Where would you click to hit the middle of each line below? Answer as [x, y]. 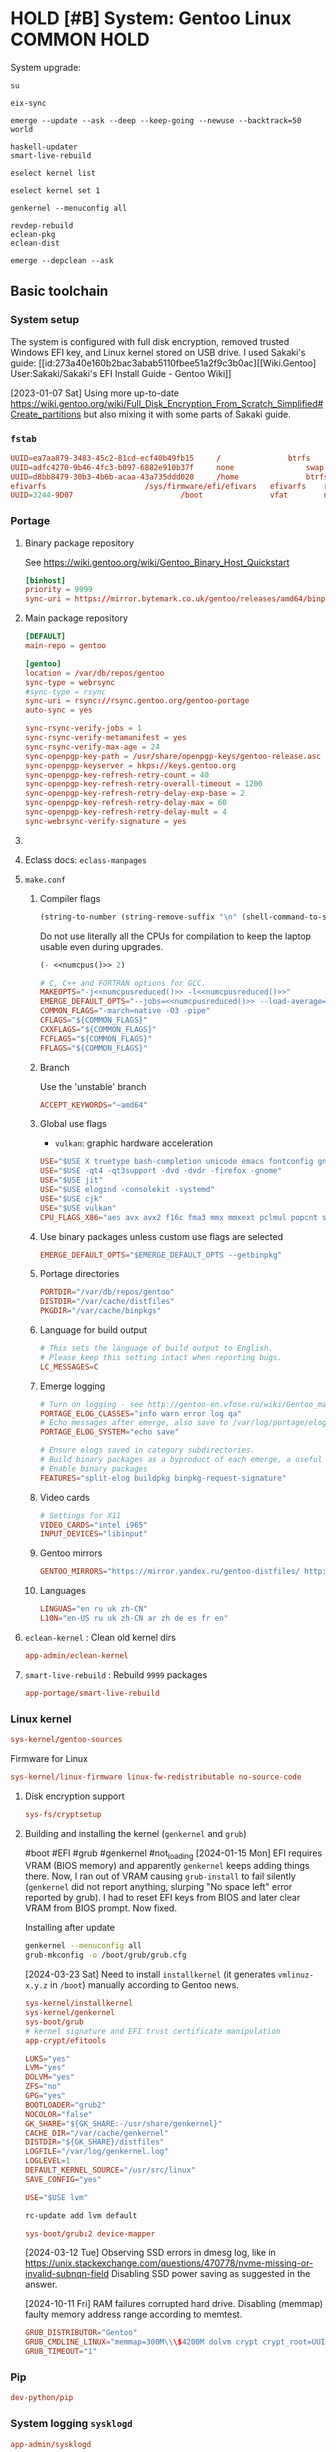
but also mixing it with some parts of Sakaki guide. [187, 414]
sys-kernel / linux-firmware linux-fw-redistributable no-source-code [156, 1777]
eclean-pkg [33, 234]
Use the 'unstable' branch [93, 1086]
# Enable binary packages [93, 1468]
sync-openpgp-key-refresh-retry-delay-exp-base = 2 [134, 793]
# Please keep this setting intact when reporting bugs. [161, 1357]
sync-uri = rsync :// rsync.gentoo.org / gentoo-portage [137, 701]
